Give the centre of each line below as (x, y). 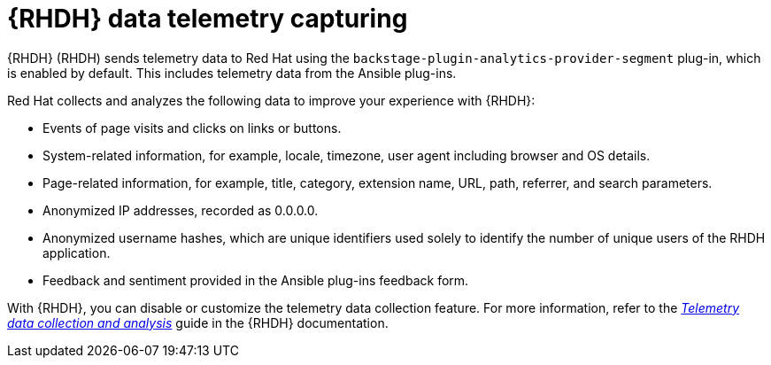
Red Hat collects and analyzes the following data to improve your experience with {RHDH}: (271, 100)
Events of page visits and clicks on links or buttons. (192, 128)
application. (77, 252)
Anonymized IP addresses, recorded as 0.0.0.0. (181, 210)
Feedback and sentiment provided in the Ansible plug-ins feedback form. (256, 280)
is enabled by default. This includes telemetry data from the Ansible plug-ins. (232, 73)
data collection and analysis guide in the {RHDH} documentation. (198, 322)
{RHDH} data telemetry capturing (208, 19)
